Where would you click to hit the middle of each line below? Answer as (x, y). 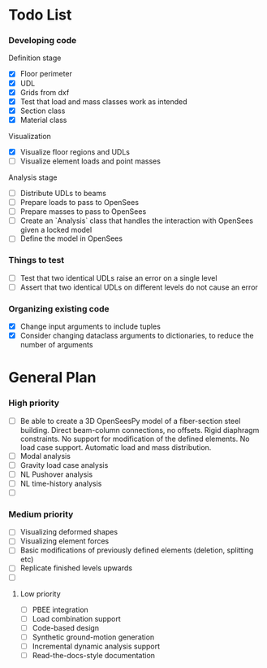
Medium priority (41, 514)
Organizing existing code (59, 308)
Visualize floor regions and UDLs (75, 151)
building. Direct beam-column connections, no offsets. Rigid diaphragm (140, 430)
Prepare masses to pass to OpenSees (83, 212)
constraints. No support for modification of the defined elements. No (135, 439)
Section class (43, 111)
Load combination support (76, 618)
